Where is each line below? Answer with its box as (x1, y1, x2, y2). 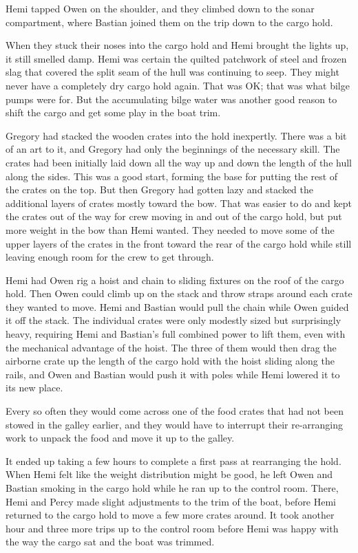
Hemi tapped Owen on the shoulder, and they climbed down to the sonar (6, 1, 315, 15)
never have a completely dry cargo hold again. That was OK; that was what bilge (6, 78, 350, 92)
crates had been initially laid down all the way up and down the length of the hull (6, 155, 352, 169)
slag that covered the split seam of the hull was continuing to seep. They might (6, 65, 339, 79)
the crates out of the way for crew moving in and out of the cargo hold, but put (6, 209, 342, 224)
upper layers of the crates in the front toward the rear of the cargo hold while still (6, 236, 352, 250)
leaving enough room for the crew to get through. (6, 250, 214, 264)
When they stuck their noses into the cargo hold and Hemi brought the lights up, (6, 38, 349, 52)
